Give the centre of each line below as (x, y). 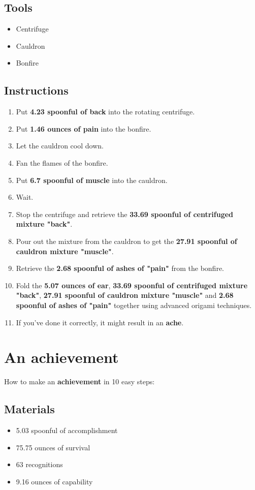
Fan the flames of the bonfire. (62, 162)
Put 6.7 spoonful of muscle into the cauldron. (92, 180)
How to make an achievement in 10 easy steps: (79, 381)
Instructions (36, 90)
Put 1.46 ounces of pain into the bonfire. (84, 128)
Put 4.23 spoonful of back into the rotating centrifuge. (105, 112)
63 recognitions (39, 464)
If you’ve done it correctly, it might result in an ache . (100, 322)
